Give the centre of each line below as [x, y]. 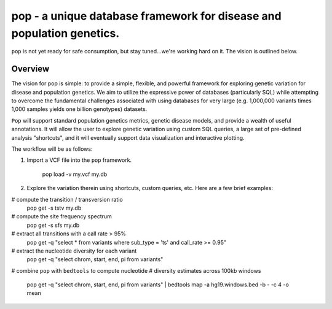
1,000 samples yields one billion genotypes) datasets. [79, 109]
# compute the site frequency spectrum [61, 216]
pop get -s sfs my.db [53, 225]
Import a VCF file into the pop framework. [79, 160]
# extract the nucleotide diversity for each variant [74, 251]
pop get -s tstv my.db [54, 208]
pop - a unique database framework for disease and [147, 16]
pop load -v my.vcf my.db [75, 174]
